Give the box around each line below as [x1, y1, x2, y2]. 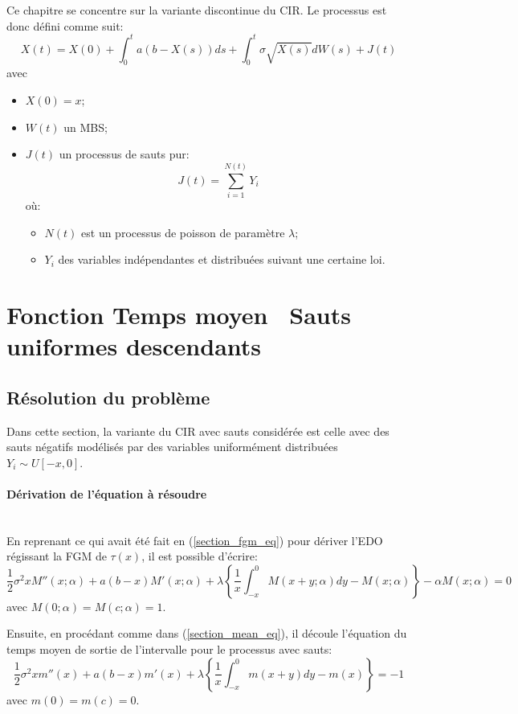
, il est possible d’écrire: [141, 548, 258, 564]
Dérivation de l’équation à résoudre [6, 485, 207, 502]
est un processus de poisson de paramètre [81, 224, 285, 240]
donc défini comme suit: [6, 17, 124, 34]
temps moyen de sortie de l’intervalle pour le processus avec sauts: [6, 641, 332, 658]
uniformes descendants [6, 330, 262, 363]
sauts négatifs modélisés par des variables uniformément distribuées [6, 438, 338, 455]
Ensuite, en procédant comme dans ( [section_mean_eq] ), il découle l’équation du [6, 625, 407, 642]
